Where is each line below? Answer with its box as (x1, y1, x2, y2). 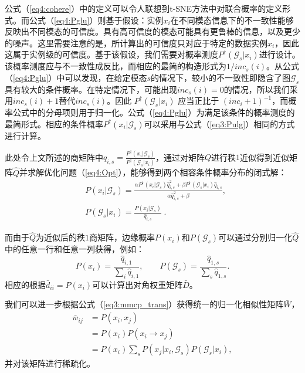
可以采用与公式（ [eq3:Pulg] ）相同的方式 (144, 117, 295, 130)
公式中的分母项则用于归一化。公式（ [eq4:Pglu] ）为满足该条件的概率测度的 (12, 106, 295, 118)
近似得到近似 (240, 151, 290, 163)
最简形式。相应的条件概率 (5, 117, 103, 130)
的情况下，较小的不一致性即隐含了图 (151, 71, 291, 83)
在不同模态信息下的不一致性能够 (170, 13, 294, 26)
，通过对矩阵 (155, 151, 205, 163)
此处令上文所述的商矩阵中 (5, 151, 103, 163)
